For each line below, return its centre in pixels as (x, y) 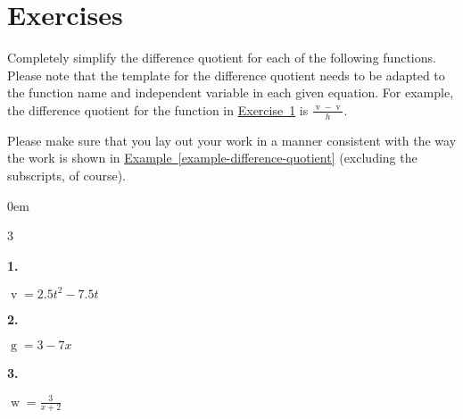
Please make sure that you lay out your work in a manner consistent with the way (232, 140)
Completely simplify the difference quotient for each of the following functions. (222, 58)
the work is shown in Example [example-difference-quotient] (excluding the (212, 158)
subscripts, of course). (66, 175)
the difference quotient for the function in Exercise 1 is (158, 109)
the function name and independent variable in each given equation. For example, (231, 92)
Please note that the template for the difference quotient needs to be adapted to (226, 75)
